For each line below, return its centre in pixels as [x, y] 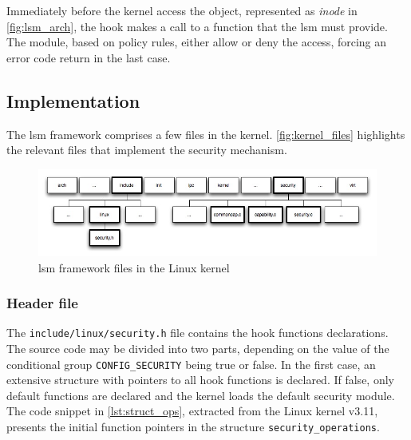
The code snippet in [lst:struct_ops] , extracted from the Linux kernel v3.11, [192, 411]
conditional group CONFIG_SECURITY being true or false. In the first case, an [191, 364]
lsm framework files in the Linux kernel [134, 267]
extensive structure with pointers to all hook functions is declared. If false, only [200, 380]
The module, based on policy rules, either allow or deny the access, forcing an [197, 42]
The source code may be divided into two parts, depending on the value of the [198, 348]
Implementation [73, 100]
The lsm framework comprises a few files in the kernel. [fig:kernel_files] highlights [206, 134]
